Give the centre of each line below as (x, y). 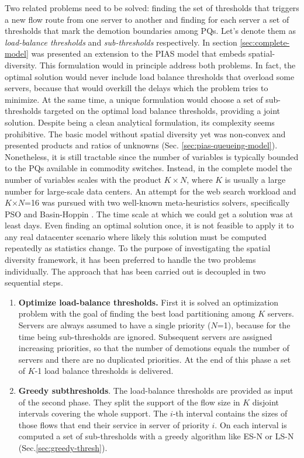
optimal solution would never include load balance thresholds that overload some (150, 76)
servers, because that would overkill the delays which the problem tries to (137, 88)
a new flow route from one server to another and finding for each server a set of (147, 19)
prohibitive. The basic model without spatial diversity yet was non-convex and (145, 133)
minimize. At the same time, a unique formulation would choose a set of (134, 99)
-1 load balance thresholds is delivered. (104, 371)
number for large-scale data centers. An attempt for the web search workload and (151, 191)
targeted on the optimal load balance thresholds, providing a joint (162, 111)
